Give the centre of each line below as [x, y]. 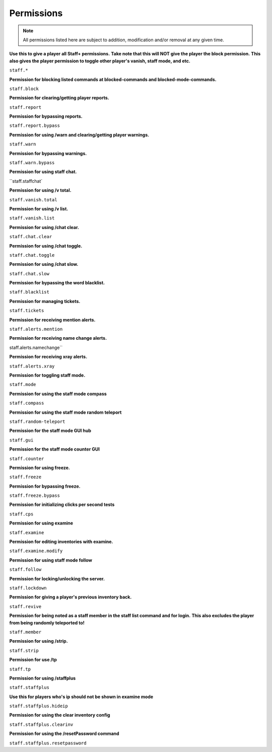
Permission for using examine [41, 523]
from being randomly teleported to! [47, 623]
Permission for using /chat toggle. [46, 246]
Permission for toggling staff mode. [47, 375]
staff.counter [27, 459]
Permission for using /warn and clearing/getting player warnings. [79, 135]
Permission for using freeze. [40, 468]
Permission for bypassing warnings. [48, 153]
